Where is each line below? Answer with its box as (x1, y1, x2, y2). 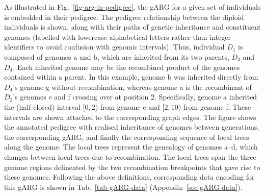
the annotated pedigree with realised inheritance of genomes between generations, (4, 121, 259, 132)
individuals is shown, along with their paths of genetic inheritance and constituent (4, 21, 261, 32)
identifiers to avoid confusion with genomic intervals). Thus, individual (4, 41, 225, 52)
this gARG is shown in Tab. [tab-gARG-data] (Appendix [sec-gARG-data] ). (4, 181, 243, 192)
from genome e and (100, 101, 160, 112)
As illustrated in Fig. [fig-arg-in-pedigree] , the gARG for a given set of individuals (4, 2, 261, 12)
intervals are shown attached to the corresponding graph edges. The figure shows (4, 111, 256, 122)
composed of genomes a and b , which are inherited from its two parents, (4, 51, 229, 62)
